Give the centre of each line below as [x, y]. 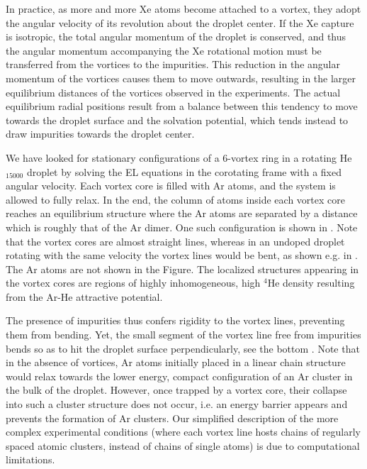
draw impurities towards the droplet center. [100, 134]
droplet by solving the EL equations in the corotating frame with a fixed [184, 171]
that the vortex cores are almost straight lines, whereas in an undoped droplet [175, 241]
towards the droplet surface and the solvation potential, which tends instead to [177, 120]
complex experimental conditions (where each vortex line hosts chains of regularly [183, 432]
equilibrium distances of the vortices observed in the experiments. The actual [173, 92]
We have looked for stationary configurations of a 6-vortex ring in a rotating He [179, 157]
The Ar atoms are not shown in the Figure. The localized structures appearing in [182, 269]
